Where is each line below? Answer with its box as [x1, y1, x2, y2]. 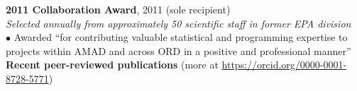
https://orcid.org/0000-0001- [221, 57, 347, 72]
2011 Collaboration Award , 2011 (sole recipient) [6, 2, 231, 16]
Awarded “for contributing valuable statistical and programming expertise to [13, 30, 348, 44]
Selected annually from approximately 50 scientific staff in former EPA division [6, 16, 351, 30]
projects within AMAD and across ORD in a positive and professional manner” [6, 43, 351, 58]
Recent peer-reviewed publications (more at [6, 57, 219, 72]
